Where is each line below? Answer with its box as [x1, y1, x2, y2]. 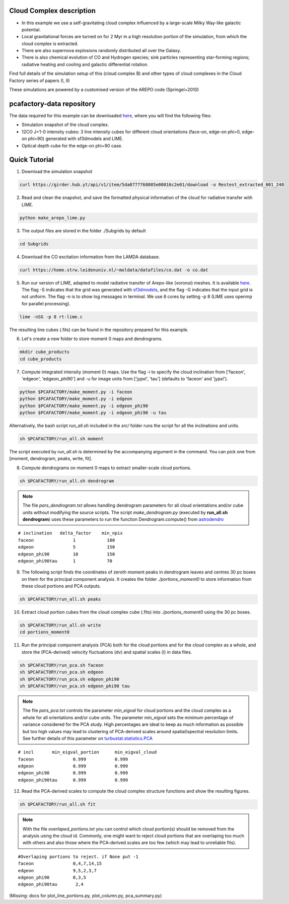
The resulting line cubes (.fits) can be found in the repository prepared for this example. [9, 327, 189, 333]
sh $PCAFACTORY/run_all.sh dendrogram [19, 478, 114, 484]
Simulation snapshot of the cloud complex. [21, 122, 109, 128]
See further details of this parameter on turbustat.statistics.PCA [22, 735, 153, 741]
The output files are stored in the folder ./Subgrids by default [21, 227, 146, 233]
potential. [21, 26, 41, 32]
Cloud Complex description [9, 6, 96, 15]
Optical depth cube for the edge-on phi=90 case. [21, 142, 123, 148]
